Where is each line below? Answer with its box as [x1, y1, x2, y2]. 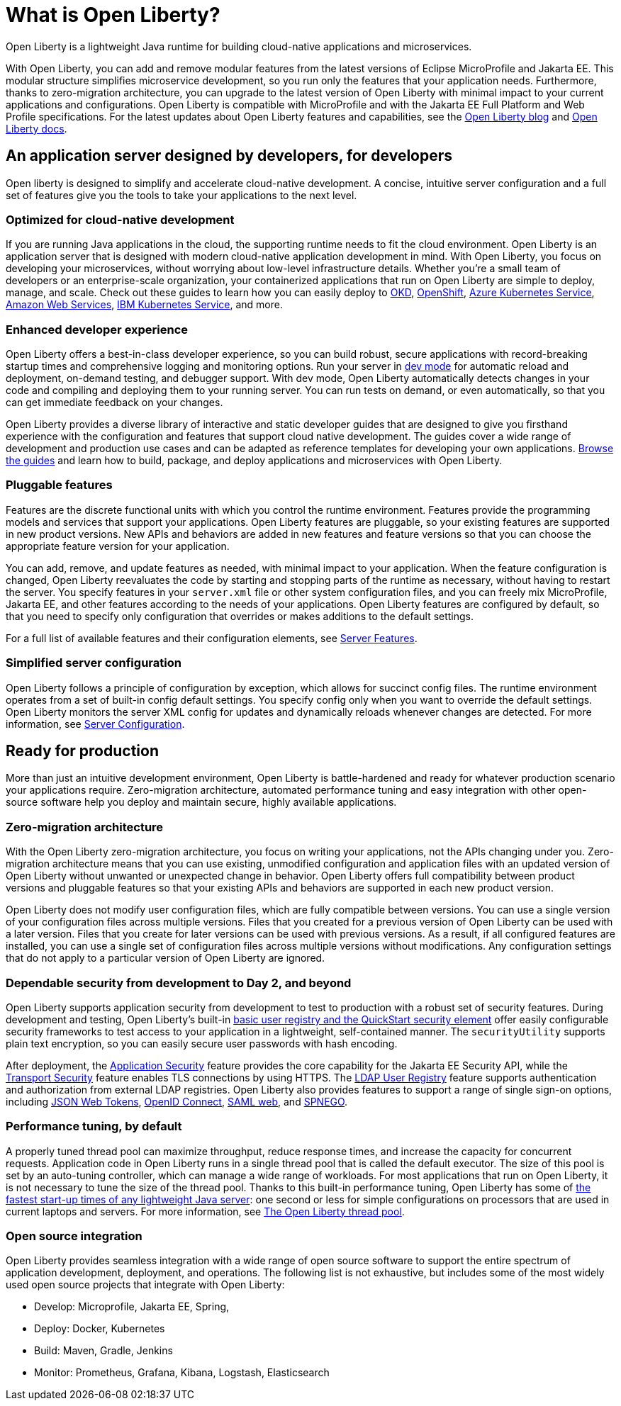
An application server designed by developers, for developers [6, 147, 453, 165]
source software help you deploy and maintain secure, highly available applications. [6, 796, 397, 809]
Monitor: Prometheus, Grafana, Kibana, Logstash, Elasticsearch [34, 1366, 330, 1379]
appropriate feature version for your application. [6, 539, 230, 552]
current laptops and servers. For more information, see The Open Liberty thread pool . [6, 1205, 405, 1217]
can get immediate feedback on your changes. [6, 396, 223, 409]
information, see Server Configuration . [6, 717, 185, 730]
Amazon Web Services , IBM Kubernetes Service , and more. [6, 298, 283, 311]
